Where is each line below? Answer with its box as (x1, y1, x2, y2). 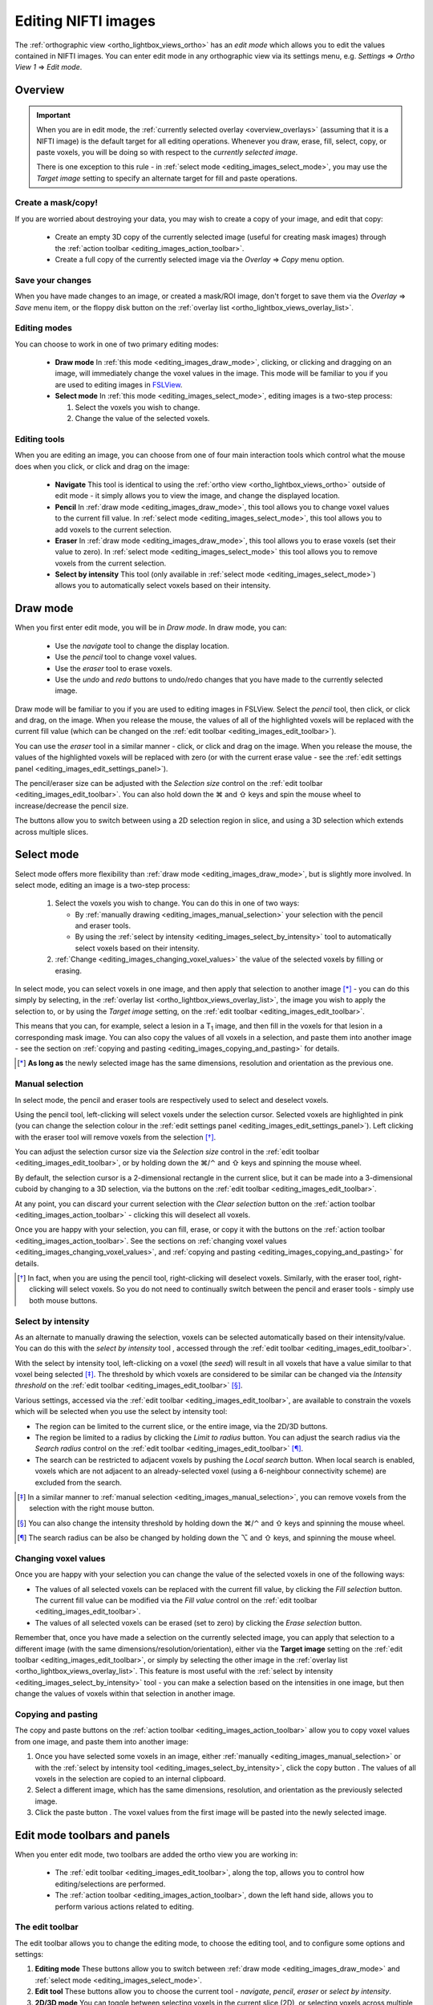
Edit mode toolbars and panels (14, 1829, 171, 1842)
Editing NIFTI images (14, 12, 156, 30)
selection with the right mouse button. (29, 1504, 155, 1513)
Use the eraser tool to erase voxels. (55, 663, 172, 673)
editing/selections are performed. (55, 1879, 166, 1889)
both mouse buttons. (29, 1295, 98, 1305)
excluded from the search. (34, 1477, 122, 1487)
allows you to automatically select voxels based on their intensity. (55, 581, 272, 590)
